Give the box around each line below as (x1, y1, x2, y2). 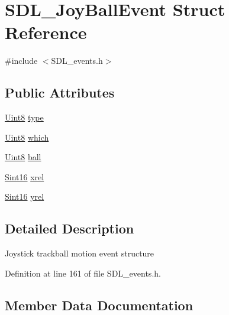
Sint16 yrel (5, 190, 44, 203)
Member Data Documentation (5, 295, 193, 314)
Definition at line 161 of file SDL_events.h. (5, 267, 161, 279)
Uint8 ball (5, 151, 41, 163)
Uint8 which (5, 131, 49, 143)
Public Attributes (5, 83, 115, 102)
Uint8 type (5, 111, 44, 124)
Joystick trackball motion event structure (5, 247, 154, 259)
